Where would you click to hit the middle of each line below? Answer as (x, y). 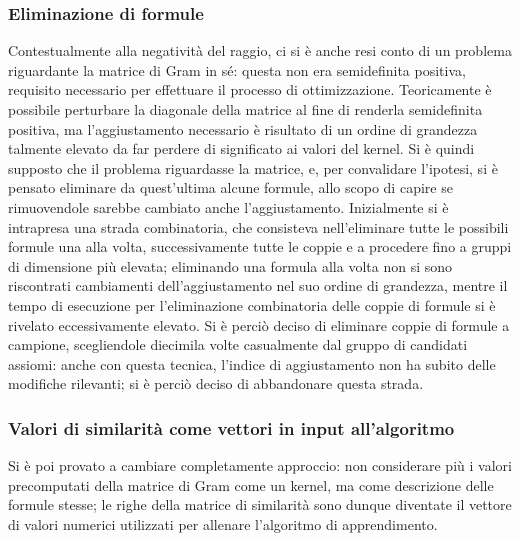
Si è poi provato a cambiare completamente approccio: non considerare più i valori (260, 465)
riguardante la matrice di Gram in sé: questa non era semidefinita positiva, (237, 69)
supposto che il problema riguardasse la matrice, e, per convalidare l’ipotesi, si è (253, 167)
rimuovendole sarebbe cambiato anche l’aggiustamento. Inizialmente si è (228, 206)
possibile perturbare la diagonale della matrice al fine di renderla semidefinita (245, 109)
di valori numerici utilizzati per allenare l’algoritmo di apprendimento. (223, 523)
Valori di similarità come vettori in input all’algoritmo (231, 427)
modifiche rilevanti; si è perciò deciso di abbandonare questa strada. (216, 383)
